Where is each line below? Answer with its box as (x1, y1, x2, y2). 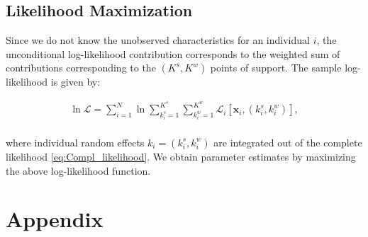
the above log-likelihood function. (6, 163, 151, 178)
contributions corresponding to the (6, 60, 156, 75)
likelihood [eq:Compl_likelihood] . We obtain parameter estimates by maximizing (6, 149, 356, 163)
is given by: (50, 74, 101, 89)
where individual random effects (6, 134, 145, 149)
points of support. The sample (210, 60, 342, 75)
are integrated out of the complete (213, 134, 362, 149)
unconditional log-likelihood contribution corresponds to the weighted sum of (6, 46, 340, 61)
